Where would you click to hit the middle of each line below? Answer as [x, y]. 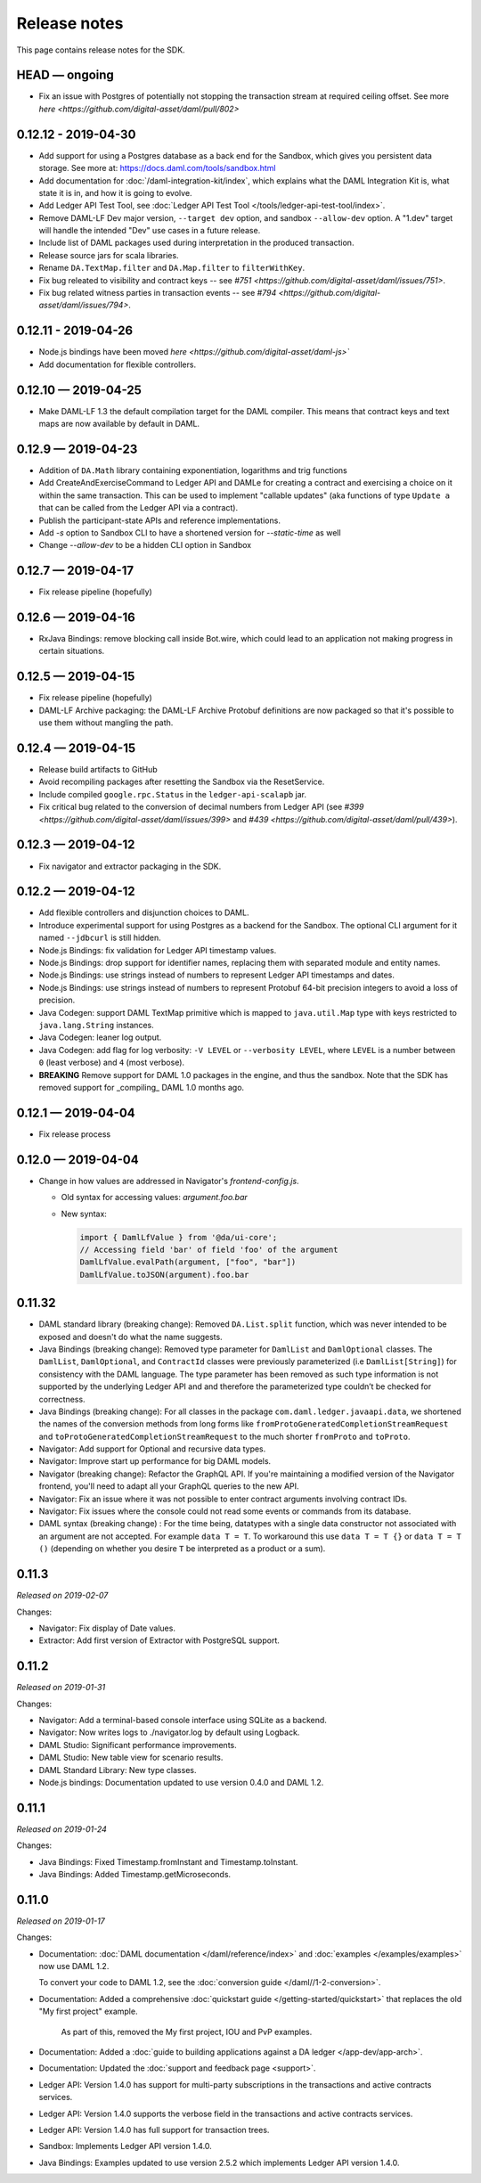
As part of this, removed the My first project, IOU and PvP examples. [187, 2032]
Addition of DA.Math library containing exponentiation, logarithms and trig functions [193, 470]
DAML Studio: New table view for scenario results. [131, 1758]
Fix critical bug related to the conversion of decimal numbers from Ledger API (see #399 [201, 807]
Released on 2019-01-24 [61, 1829]
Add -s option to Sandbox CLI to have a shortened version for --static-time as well [190, 532]
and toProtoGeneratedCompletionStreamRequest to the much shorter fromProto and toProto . [224, 1436]
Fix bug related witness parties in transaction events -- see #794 [158, 293]
